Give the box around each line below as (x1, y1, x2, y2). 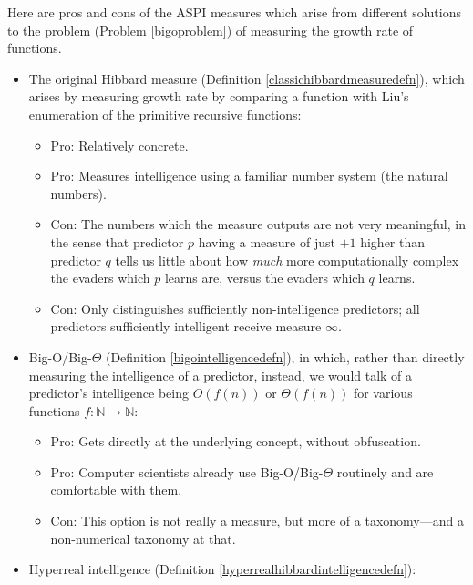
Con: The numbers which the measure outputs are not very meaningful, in (50, 214, 466, 234)
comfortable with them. (50, 480, 182, 499)
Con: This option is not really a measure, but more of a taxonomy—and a (50, 511, 464, 530)
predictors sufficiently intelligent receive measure (50, 317, 322, 336)
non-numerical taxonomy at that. (50, 528, 236, 548)
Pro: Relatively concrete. (50, 135, 189, 154)
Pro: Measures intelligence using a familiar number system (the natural (50, 166, 448, 185)
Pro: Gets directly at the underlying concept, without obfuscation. (50, 432, 421, 451)
